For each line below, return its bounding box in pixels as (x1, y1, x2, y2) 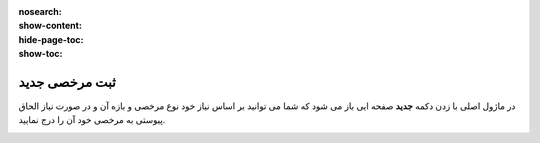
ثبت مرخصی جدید (18, 73, 117, 90)
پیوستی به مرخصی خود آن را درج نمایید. (18, 114, 166, 126)
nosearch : (18, 6, 62, 17)
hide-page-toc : (18, 33, 84, 45)
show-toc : (18, 48, 63, 60)
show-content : (18, 20, 82, 32)
